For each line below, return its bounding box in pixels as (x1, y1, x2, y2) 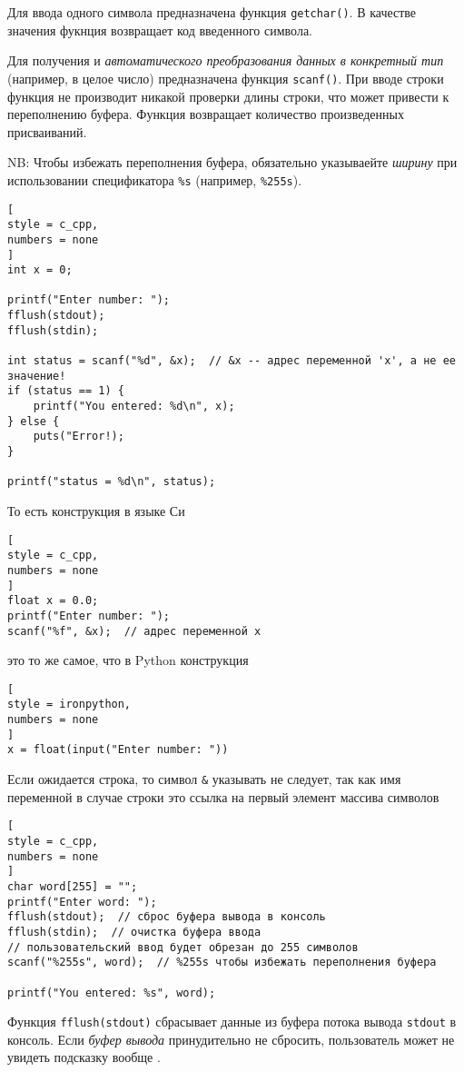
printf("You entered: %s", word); (7, 986, 216, 999)
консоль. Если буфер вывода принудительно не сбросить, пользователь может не (7, 1029, 455, 1048)
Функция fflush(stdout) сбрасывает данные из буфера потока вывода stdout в (7, 1012, 457, 1031)
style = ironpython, (7, 698, 132, 711)
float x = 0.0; (7, 594, 99, 608)
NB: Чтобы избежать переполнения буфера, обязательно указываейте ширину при (7, 153, 458, 172)
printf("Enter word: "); (7, 895, 157, 908)
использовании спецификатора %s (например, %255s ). (7, 170, 302, 189)
